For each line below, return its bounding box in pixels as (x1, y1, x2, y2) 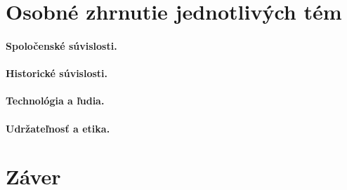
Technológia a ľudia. (6, 93, 105, 108)
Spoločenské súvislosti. (6, 38, 117, 53)
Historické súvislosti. (6, 66, 108, 81)
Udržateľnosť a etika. (6, 121, 110, 135)
